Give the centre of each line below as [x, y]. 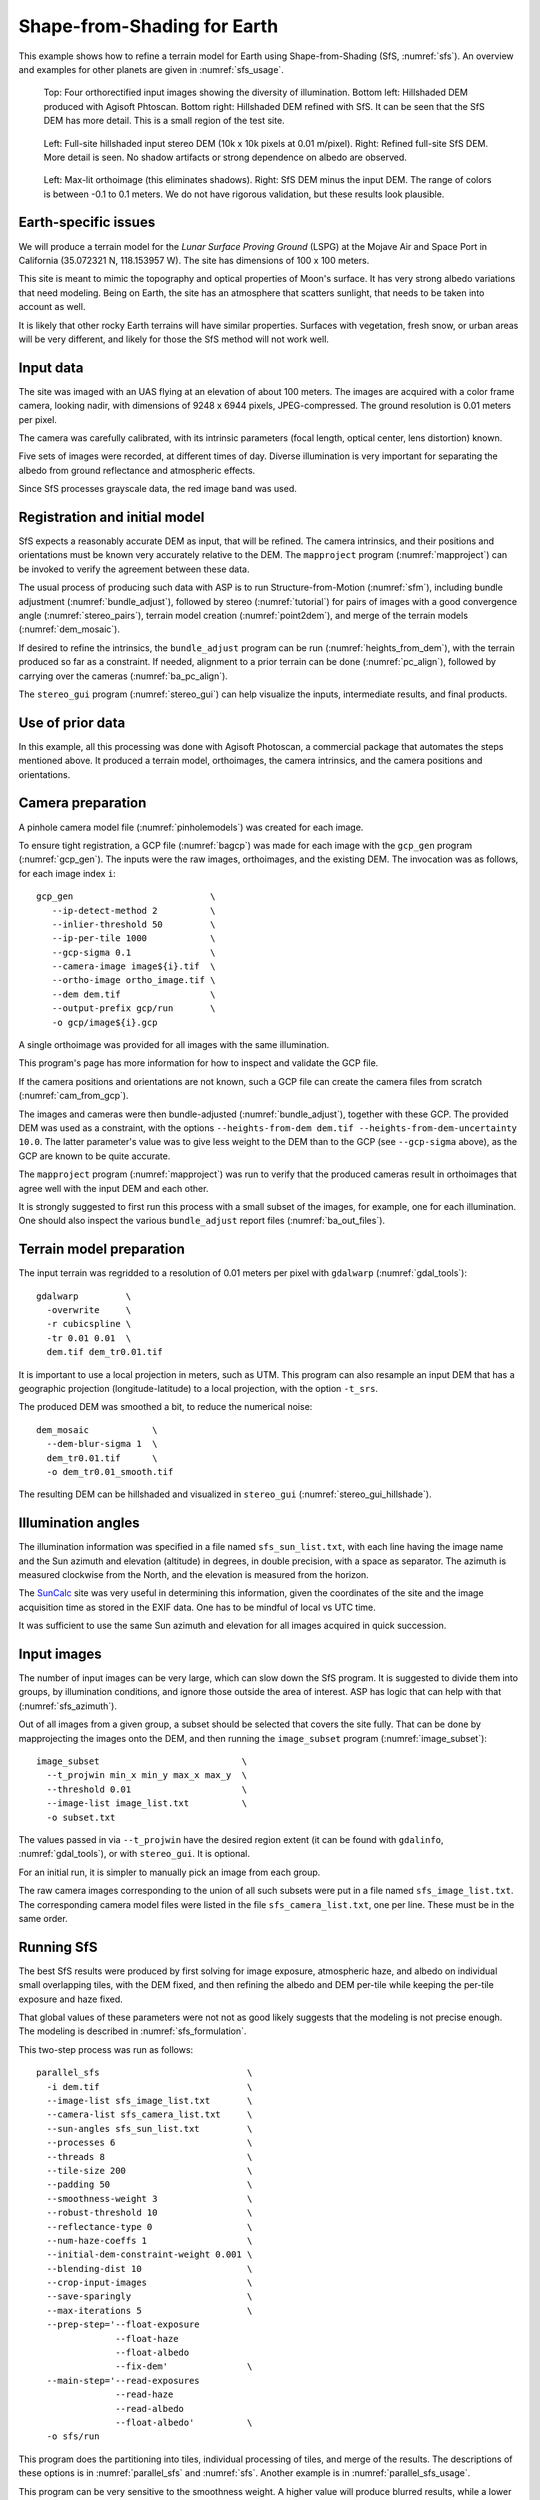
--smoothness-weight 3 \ [149, 2198]
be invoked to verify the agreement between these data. [134, 569]
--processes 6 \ [149, 2143]
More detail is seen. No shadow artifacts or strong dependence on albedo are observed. [225, 157]
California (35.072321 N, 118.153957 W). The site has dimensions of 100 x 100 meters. [194, 260]
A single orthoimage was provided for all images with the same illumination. [174, 1045]
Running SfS [58, 1946]
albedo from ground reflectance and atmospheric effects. [137, 470]
